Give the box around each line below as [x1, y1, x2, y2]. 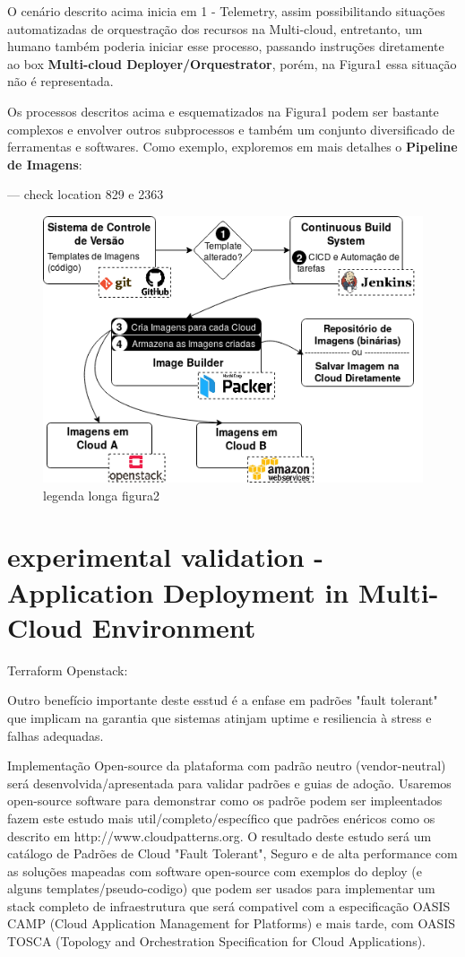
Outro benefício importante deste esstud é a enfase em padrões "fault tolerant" [7, 691, 438, 709]
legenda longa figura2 [43, 485, 159, 504]
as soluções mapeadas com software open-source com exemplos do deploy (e [7, 861, 422, 880]
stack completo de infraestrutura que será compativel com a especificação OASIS [7, 896, 451, 915]
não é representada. [7, 72, 114, 91]
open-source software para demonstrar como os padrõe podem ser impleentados [7, 791, 443, 810]
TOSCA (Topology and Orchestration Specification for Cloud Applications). [7, 932, 426, 951]
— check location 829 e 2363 [7, 185, 164, 204]
